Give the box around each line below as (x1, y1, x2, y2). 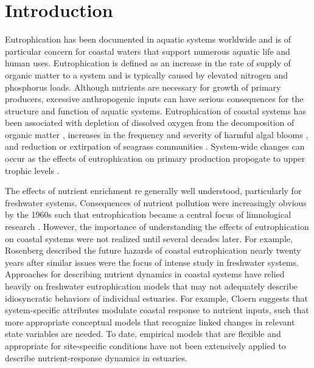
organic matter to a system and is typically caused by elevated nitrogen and (5, 68, 288, 81)
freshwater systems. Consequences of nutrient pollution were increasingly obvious (5, 196, 307, 209)
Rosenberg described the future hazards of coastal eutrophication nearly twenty (5, 244, 301, 257)
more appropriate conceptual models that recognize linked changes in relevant (5, 315, 295, 328)
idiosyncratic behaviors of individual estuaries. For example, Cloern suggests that (5, 291, 308, 304)
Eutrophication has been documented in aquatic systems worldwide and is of (5, 33, 291, 46)
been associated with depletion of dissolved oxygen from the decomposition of (5, 116, 295, 129)
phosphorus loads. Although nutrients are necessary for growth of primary (5, 80, 281, 93)
